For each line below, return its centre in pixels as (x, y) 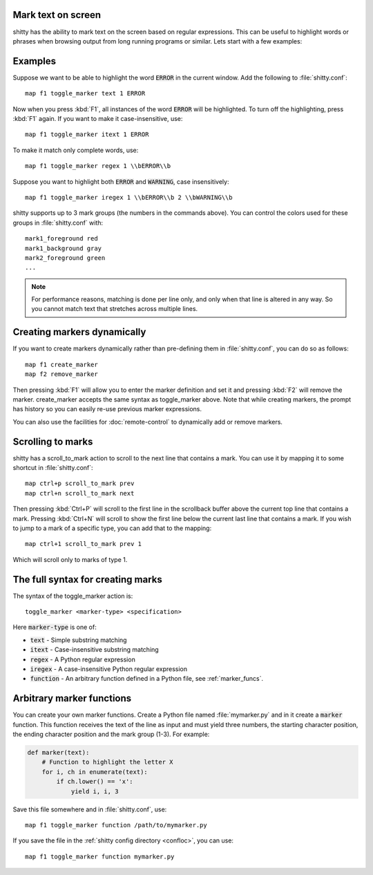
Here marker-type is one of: (55, 627)
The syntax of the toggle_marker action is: (73, 596)
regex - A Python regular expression (83, 659)
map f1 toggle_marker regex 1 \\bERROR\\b (98, 166)
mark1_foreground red (61, 239)
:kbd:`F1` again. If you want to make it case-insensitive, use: (98, 118)
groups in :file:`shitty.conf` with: (58, 223)
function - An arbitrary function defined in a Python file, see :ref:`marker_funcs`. (147, 679)
